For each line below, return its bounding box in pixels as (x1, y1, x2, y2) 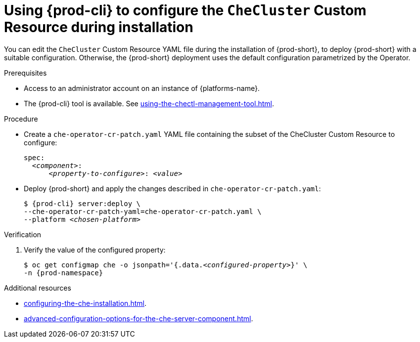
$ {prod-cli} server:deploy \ (24, 199, 141, 208)
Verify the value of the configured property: (24, 245, 166, 254)
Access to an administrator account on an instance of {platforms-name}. (24, 84, 260, 92)
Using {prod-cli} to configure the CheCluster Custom (4, 2, 367, 19)
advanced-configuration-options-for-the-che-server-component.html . (24, 314, 253, 323)
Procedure (4, 114, 38, 123)
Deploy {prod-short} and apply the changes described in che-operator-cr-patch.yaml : (24, 184, 321, 193)
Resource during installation (4, 19, 193, 36)
